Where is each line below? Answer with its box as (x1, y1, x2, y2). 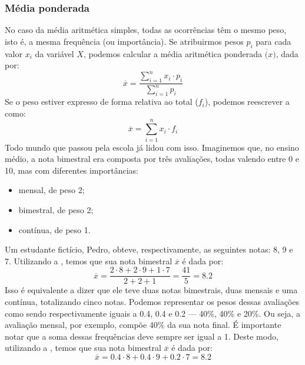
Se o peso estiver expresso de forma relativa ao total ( (5, 95, 198, 108)
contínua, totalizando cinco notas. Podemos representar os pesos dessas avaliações (5, 295, 299, 307)
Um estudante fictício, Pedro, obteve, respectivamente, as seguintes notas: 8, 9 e (5, 243, 293, 255)
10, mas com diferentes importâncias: (5, 164, 139, 176)
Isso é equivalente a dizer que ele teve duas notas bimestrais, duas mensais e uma (5, 284, 298, 296)
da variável (35, 47, 74, 59)
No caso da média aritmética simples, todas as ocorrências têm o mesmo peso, (5, 24, 287, 36)
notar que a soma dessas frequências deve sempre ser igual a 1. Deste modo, (5, 330, 279, 342)
